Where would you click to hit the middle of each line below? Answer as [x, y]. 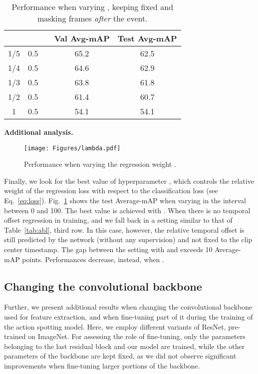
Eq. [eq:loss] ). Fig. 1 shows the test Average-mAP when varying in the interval [125, 200]
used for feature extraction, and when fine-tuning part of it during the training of [129, 316]
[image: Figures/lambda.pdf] [72, 148]
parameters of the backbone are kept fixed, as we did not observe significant [120, 356]
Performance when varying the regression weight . [100, 164]
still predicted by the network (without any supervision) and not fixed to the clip [128, 239]
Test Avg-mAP [147, 38]
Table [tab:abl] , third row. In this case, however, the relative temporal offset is [124, 229]
